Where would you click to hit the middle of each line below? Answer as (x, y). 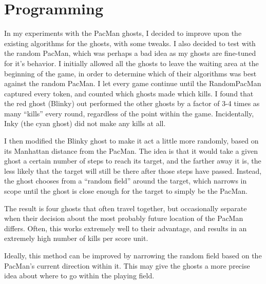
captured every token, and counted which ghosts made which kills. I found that (129, 93)
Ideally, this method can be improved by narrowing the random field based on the (133, 255)
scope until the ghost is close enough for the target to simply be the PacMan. (126, 191)
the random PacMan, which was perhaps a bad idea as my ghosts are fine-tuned (130, 53)
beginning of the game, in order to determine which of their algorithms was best (130, 73)
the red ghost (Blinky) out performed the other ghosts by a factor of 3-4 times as (132, 103)
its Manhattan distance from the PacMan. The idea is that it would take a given (131, 150)
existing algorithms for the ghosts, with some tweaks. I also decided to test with (130, 43)
